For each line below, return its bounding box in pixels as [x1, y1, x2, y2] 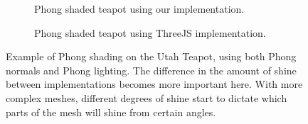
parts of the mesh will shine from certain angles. [6, 104, 216, 119]
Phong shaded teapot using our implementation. [34, 1, 245, 16]
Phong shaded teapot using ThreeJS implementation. [34, 25, 266, 40]
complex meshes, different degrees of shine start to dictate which [6, 90, 287, 105]
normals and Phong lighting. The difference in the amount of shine [6, 62, 297, 77]
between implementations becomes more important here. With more [6, 77, 303, 91]
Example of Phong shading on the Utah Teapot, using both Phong [6, 49, 297, 64]
